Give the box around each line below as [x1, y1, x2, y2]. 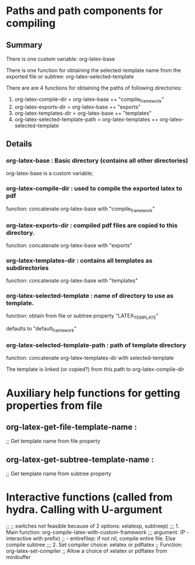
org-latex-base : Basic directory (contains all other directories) [6, 156, 189, 165]
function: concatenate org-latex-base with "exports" [6, 241, 133, 249]
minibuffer [6, 554, 31, 561]
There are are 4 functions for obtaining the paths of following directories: [6, 84, 183, 91]
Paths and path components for [6, 4, 163, 18]
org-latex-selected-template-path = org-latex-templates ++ [14, 115, 159, 122]
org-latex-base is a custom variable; [6, 170, 94, 177]
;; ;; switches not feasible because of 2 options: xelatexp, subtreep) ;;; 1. [6, 523, 180, 530]
